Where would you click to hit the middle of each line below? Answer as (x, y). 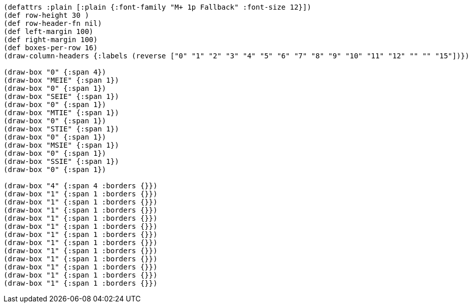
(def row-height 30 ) (46, 15)
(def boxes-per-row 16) (51, 48)
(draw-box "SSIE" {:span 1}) (61, 161)
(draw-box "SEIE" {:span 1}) (61, 96)
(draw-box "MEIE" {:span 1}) (61, 80)
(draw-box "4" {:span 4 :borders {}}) (81, 186)
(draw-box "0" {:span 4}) (55, 72)
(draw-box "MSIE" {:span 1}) (61, 145)
